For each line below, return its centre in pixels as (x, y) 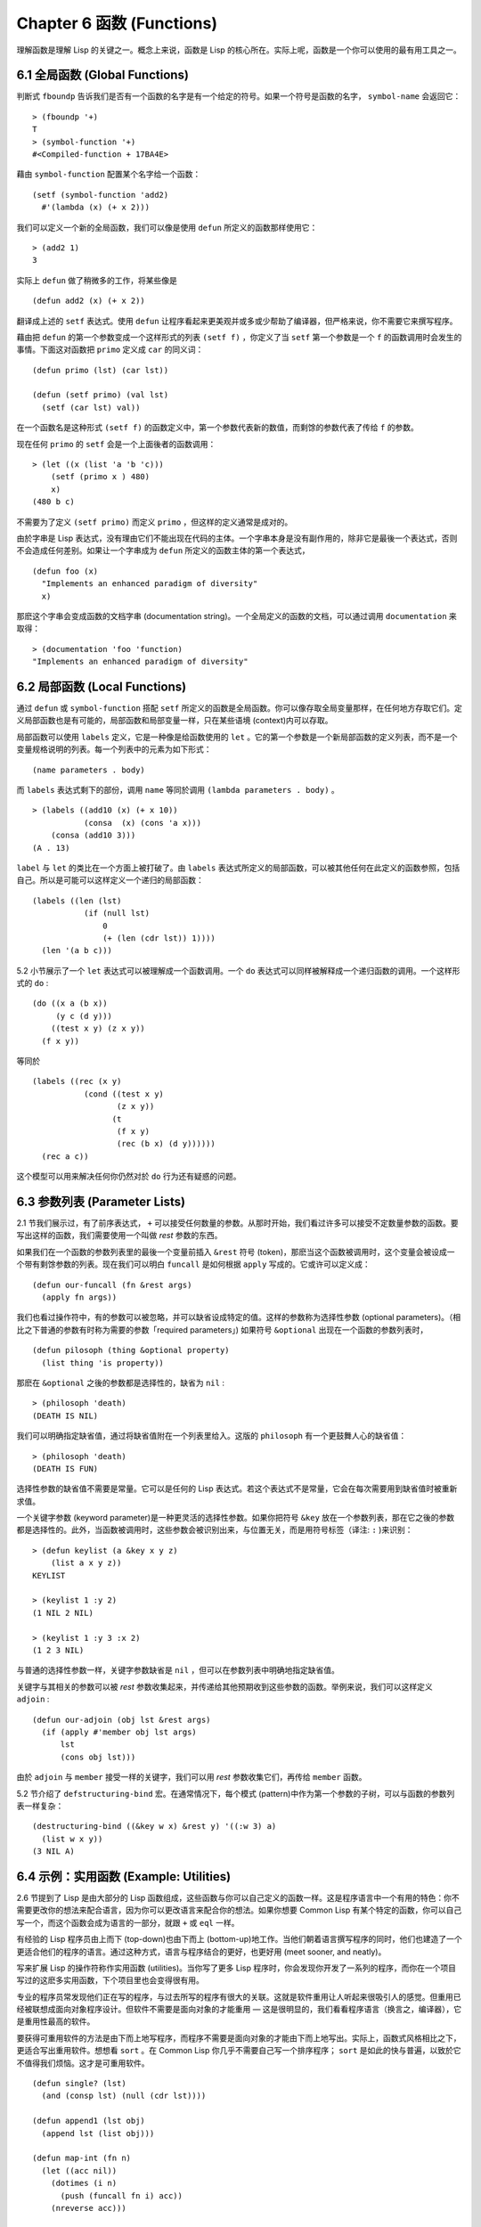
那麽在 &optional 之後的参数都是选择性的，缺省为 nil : (120, 1383)
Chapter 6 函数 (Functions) (117, 23)
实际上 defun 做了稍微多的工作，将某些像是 (97, 280)
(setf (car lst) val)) (91, 407)
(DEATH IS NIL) (65, 1415)
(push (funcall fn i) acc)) (121, 2195)
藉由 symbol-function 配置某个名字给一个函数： (109, 175)
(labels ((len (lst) (77, 901)
